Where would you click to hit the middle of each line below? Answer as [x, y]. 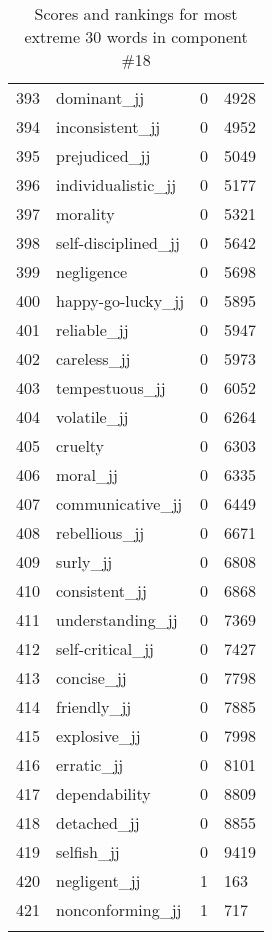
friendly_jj [94, 706]
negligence [92, 271]
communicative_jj [119, 503]
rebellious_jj [100, 532]
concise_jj [91, 677]
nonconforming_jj [119, 909]
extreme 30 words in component [136, 36]
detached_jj [98, 822]
